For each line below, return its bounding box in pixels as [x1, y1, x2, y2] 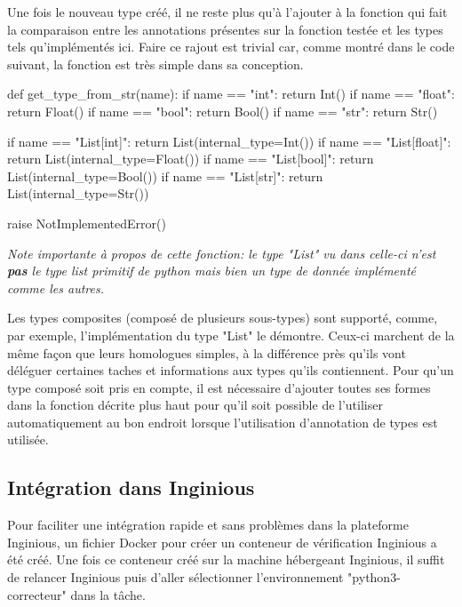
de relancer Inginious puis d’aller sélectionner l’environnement [7, 568, 344, 587]
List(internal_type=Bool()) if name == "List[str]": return [7, 166, 323, 185]
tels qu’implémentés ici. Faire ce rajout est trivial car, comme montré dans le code [7, 37, 455, 56]
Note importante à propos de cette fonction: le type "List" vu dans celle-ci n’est [7, 244, 436, 262]
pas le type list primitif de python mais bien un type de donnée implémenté [7, 261, 417, 280]
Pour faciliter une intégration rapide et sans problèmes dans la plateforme [7, 515, 409, 534]
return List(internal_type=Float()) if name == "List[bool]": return [7, 149, 374, 168]
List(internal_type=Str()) [7, 184, 149, 203]
